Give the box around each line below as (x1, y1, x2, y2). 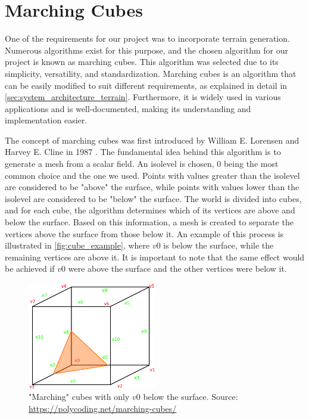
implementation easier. (5, 114, 88, 126)
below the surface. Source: (143, 390, 238, 403)
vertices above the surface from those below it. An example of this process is (5, 227, 284, 240)
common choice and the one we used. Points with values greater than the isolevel (5, 169, 300, 181)
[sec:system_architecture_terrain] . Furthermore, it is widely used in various (5, 91, 281, 103)
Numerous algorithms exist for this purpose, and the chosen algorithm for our (5, 44, 288, 56)
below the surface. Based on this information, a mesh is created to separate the (5, 216, 294, 228)
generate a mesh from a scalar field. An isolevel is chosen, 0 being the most (5, 157, 279, 170)
